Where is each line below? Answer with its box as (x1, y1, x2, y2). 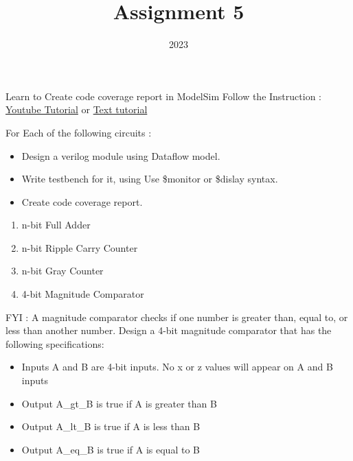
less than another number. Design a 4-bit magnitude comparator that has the (5, 323, 332, 338)
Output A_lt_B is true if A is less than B (21, 419, 201, 434)
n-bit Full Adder (21, 217, 91, 232)
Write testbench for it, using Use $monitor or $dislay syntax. (21, 172, 278, 186)
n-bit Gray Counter (21, 263, 104, 278)
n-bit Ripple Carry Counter (21, 240, 138, 255)
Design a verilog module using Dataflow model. (21, 148, 220, 163)
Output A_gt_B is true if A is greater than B (21, 396, 217, 410)
